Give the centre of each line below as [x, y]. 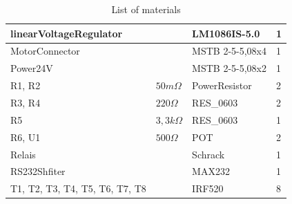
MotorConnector [45, 51]
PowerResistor [222, 85]
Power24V [32, 68]
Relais [23, 154]
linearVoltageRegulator [67, 33]
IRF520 [208, 188]
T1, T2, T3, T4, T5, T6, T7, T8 [78, 188]
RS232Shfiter [38, 171]
